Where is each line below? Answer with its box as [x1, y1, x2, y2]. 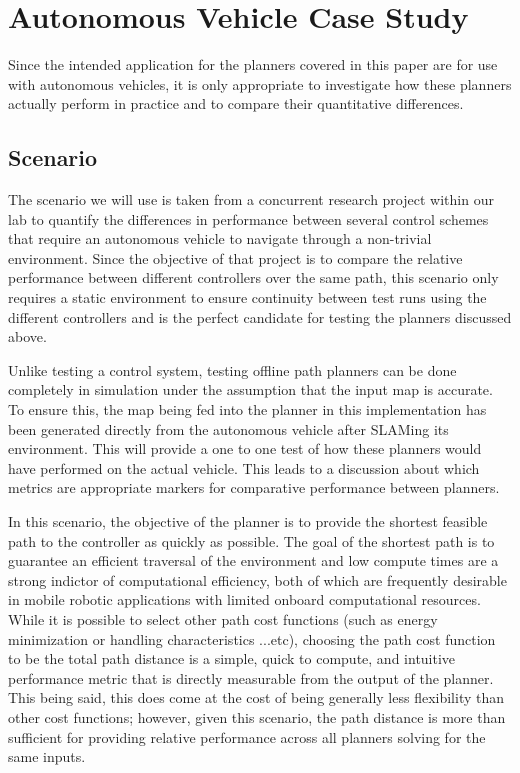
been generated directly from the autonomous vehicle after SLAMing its [8, 418, 449, 439]
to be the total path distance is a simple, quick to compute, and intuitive [8, 648, 456, 669]
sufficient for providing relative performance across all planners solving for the [8, 726, 486, 747]
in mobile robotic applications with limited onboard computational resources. [8, 589, 481, 610]
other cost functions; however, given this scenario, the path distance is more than [8, 706, 506, 727]
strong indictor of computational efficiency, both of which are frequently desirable [8, 569, 507, 590]
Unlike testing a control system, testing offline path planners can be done [8, 359, 457, 380]
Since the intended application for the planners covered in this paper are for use [8, 54, 498, 75]
